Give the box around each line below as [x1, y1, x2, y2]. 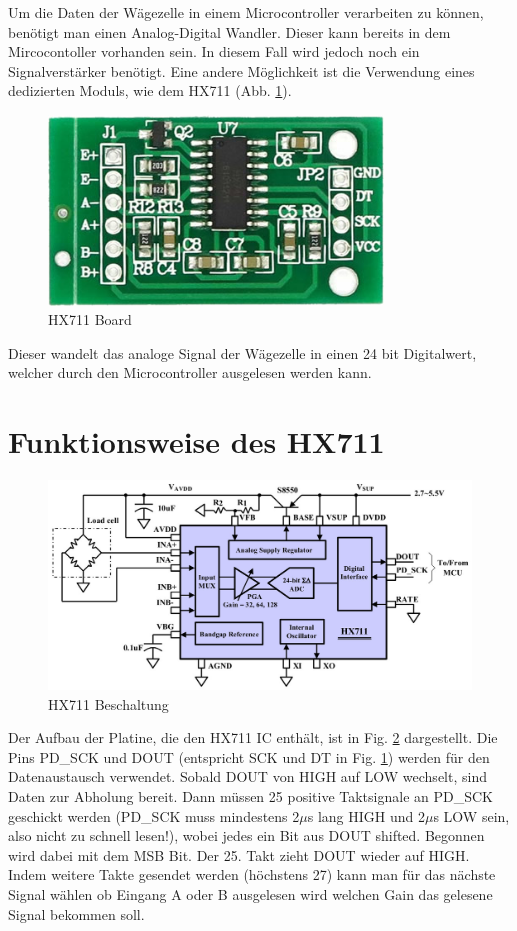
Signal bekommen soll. [8, 903, 145, 924]
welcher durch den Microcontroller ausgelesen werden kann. [8, 362, 372, 383]
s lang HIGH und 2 [307, 805, 425, 826]
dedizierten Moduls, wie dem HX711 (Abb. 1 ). [8, 80, 292, 101]
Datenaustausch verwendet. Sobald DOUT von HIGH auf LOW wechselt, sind [8, 766, 487, 787]
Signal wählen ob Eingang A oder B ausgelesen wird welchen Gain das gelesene [8, 884, 493, 904]
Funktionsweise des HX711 [8, 421, 385, 462]
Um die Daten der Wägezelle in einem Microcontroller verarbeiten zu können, [8, 2, 484, 22]
